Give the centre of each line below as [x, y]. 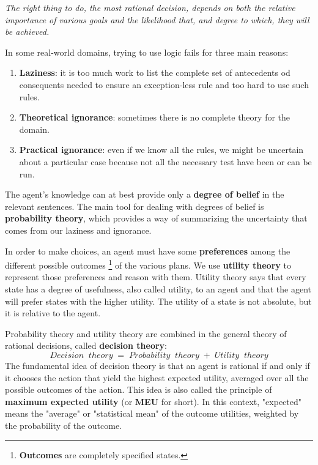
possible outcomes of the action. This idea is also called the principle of [139, 389]
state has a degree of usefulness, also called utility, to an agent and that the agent [158, 288]
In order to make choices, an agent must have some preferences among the [148, 251]
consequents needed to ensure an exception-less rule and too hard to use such [164, 84]
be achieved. [27, 32]
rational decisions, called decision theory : [86, 345]
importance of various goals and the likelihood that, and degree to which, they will [157, 19]
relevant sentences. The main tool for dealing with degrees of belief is [135, 206]
